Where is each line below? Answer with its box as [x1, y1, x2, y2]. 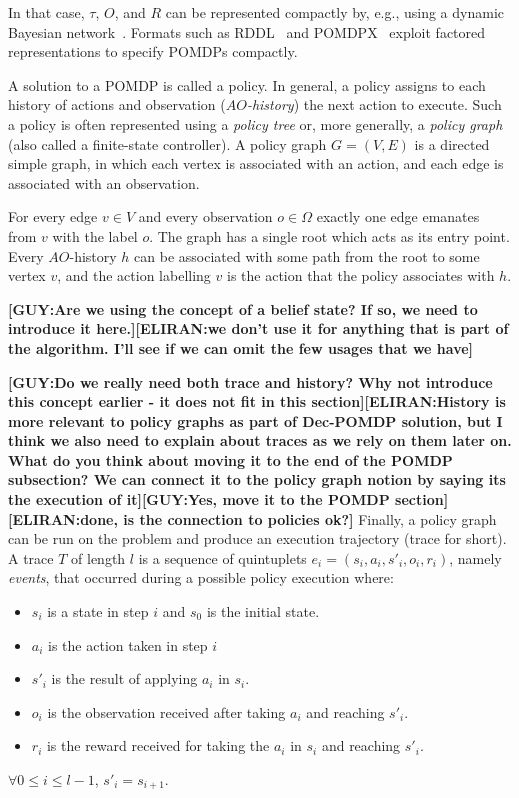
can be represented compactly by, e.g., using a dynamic [165, 2, 504, 22]
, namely [449, 547, 502, 568]
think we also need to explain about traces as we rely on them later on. [8, 430, 512, 451]
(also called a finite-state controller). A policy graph [8, 133, 327, 154]
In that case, [8, 2, 85, 22]
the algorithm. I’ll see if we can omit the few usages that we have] [8, 337, 474, 358]
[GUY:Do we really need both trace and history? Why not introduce [8, 371, 493, 392]
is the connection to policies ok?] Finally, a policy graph [123, 508, 497, 529]
